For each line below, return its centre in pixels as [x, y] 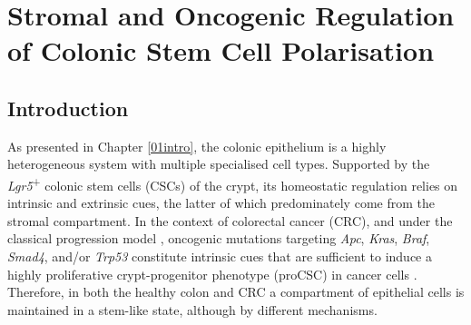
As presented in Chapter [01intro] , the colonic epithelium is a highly [197, 146]
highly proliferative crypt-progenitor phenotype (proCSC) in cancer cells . [212, 274]
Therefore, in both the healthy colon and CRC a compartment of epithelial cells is [236, 292]
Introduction [68, 108]
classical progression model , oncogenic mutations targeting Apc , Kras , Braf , [219, 238]
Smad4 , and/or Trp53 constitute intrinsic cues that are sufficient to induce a [220, 256]
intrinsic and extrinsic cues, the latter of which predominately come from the [221, 203]
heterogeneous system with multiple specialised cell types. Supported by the [219, 164]
